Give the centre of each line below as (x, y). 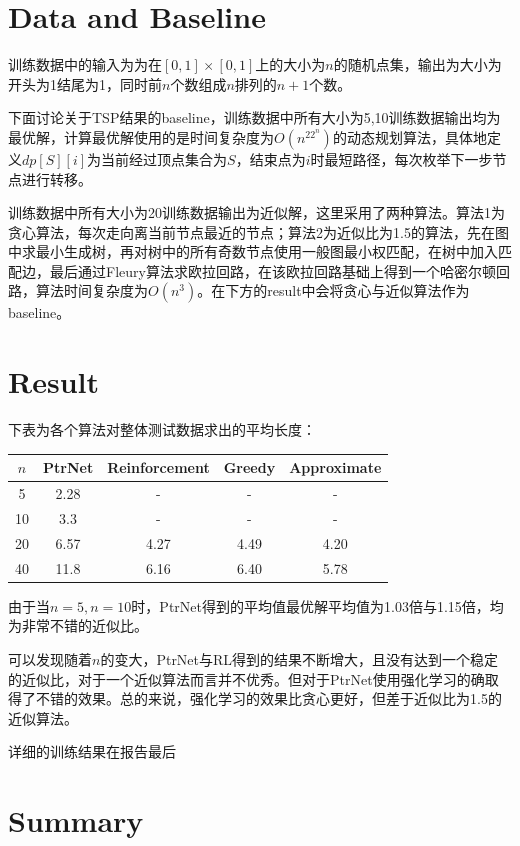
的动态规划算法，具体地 (409, 136)
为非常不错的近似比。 (78, 625)
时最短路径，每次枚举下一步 (401, 158)
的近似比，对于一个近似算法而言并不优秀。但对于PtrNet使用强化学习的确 (246, 678)
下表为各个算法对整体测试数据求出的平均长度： (162, 429)
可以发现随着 (50, 658)
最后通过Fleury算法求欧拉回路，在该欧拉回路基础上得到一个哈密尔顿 (272, 270)
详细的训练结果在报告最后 (92, 751)
